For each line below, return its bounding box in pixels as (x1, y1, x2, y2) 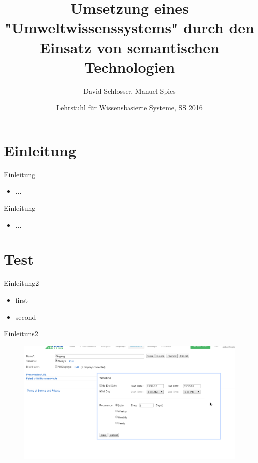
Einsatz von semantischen (40, 37, 219, 57)
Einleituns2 (4, 328, 38, 339)
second (15, 311, 36, 322)
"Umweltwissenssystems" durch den (5, 17, 254, 38)
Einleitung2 (4, 278, 39, 288)
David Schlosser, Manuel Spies (83, 85, 176, 96)
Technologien (84, 56, 175, 77)
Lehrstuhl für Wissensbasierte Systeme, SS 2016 (56, 102, 203, 113)
